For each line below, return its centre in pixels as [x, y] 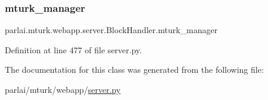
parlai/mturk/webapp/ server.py [63, 89]
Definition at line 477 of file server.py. [74, 49]
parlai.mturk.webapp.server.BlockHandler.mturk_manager [111, 30]
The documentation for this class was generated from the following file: [134, 70]
